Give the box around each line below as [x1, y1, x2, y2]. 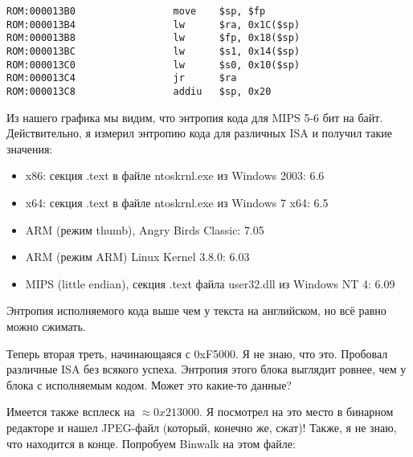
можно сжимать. [6, 317, 86, 334]
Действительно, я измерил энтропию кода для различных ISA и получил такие [6, 124, 393, 141]
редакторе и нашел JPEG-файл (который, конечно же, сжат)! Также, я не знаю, [6, 418, 397, 435]
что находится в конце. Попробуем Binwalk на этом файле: [6, 435, 296, 451]
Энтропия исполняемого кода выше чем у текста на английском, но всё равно [6, 302, 386, 319]
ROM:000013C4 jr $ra [6, 72, 237, 84]
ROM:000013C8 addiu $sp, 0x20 [6, 85, 272, 97]
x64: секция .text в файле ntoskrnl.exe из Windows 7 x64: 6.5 [25, 194, 329, 210]
